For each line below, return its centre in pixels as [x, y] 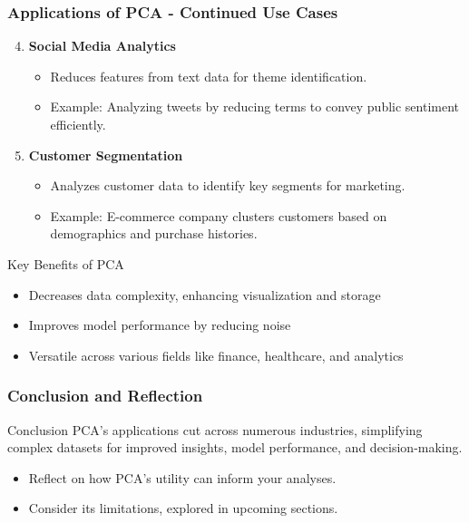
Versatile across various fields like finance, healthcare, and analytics [216, 355]
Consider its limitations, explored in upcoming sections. [183, 508]
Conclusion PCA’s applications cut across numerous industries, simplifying [215, 429]
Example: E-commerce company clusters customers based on [219, 215]
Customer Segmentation [106, 155]
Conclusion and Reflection [105, 396]
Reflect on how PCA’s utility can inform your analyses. [182, 477]
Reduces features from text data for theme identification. [209, 76]
